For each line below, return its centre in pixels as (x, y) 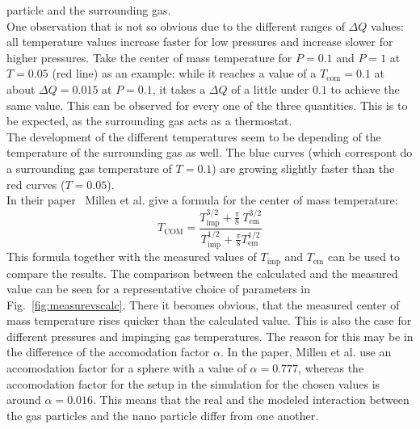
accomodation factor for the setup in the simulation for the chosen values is (193, 383)
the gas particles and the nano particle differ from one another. (163, 415)
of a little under (270, 88)
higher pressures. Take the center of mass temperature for (149, 57)
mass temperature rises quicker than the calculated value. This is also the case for (209, 320)
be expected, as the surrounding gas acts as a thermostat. (149, 121)
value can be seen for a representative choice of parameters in (159, 289)
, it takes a (179, 88)
